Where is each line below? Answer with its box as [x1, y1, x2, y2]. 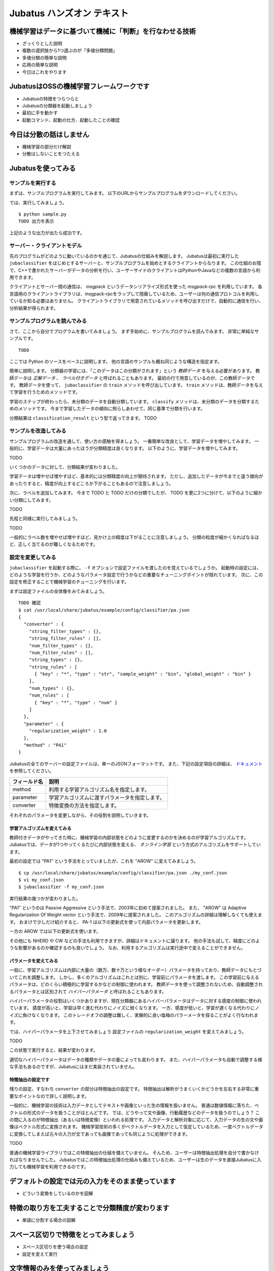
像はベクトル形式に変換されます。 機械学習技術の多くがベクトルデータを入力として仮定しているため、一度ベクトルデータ [9, 1124, 263, 1130]
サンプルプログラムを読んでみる [9, 318, 87, 325]
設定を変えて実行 [22, 1251, 58, 1257]
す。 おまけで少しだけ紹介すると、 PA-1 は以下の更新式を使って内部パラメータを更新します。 [9, 919, 203, 925]
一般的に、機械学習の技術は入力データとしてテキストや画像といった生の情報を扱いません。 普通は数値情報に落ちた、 [9, 1102, 255, 1108]
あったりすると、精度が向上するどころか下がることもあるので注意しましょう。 [9, 480, 174, 487]
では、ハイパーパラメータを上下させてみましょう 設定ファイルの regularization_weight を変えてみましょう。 [9, 1028, 247, 1035]
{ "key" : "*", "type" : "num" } [34, 700, 118, 705]
